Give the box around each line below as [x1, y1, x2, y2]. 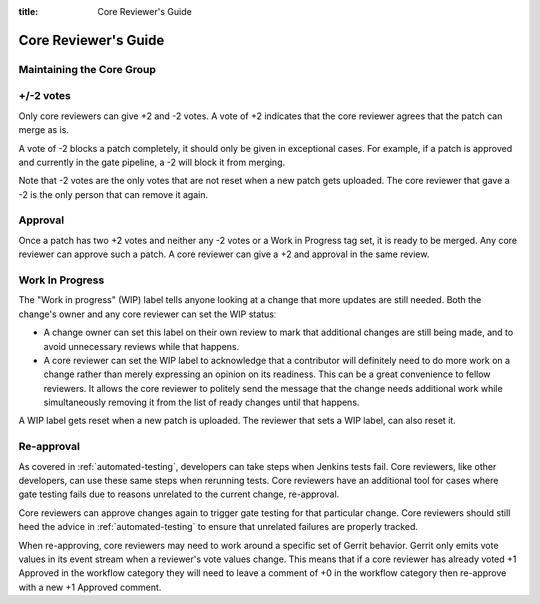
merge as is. [18, 124, 70, 136]
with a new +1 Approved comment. [18, 581, 162, 593]
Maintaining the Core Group [18, 62, 157, 76]
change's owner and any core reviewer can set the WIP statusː [18, 308, 277, 320]
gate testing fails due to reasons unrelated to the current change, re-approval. [18, 488, 340, 500]
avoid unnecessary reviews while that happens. [43, 340, 240, 352]
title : [18, 6, 39, 17]
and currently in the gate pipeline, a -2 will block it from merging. [18, 156, 285, 168]
